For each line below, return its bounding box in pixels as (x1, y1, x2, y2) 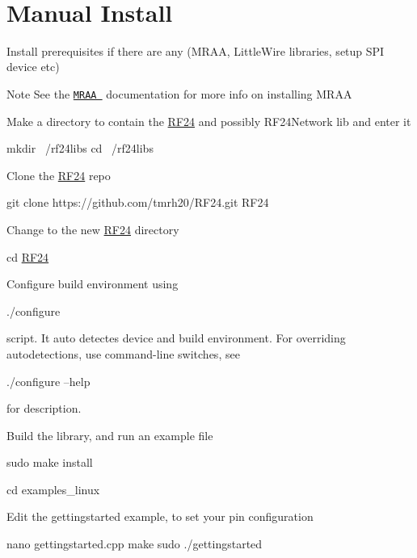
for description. (6, 400, 82, 417)
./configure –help (6, 372, 91, 389)
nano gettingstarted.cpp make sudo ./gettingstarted (6, 535, 263, 552)
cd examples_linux (6, 480, 100, 497)
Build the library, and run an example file (6, 426, 213, 443)
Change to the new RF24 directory (6, 220, 179, 237)
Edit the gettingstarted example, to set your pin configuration (6, 508, 314, 525)
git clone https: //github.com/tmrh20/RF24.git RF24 (6, 194, 269, 211)
